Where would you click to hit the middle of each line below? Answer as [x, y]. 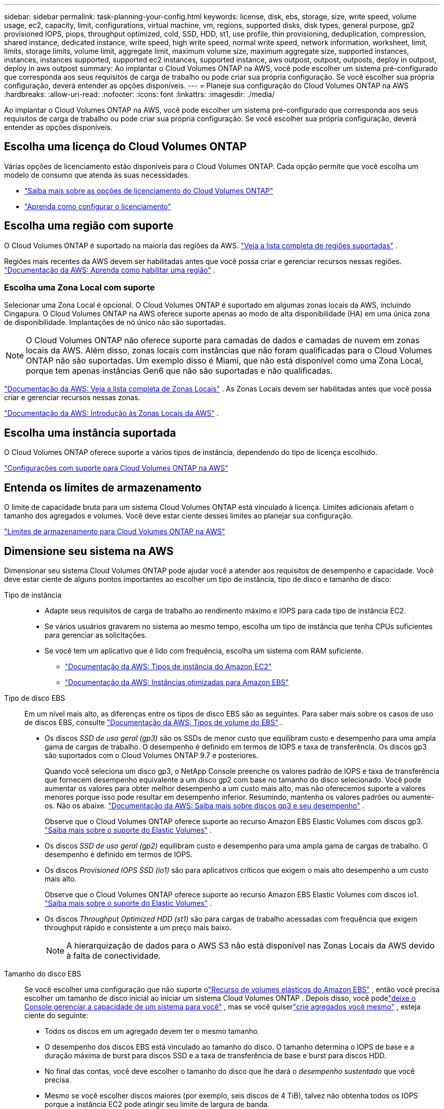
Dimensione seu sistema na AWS [89, 551]
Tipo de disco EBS [35, 698]
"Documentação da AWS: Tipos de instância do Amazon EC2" [168, 666]
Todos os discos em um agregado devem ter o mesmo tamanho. [152, 1031]
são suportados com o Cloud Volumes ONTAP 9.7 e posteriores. [152, 755]
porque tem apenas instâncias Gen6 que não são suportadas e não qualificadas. [179, 371]
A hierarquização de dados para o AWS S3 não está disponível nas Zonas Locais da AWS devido [251, 945]
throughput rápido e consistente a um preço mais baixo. [138, 927]
